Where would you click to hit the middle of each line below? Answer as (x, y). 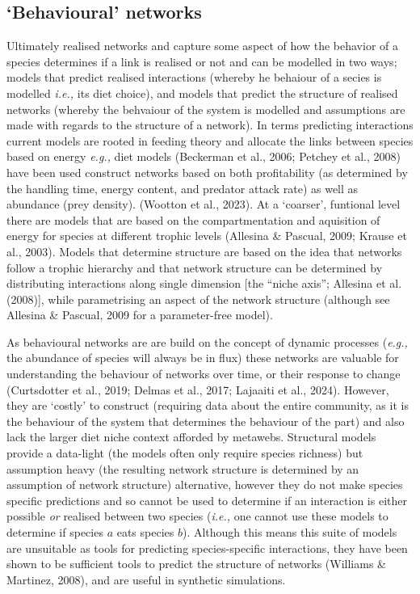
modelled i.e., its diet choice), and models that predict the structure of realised (202, 93)
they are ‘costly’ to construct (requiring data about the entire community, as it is (208, 405)
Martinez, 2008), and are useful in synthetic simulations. (146, 579)
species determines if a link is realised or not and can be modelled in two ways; (202, 61)
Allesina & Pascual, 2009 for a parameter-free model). (140, 315)
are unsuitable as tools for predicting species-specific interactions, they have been (207, 548)
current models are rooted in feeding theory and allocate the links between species (210, 140)
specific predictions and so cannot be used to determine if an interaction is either (207, 500)
